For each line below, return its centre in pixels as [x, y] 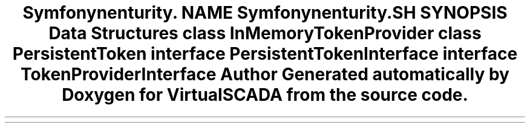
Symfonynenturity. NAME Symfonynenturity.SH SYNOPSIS [265, 13]
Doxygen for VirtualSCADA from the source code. [265, 95]
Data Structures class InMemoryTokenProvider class [265, 33]
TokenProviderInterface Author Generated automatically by [265, 74]
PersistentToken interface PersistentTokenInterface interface [265, 54]
